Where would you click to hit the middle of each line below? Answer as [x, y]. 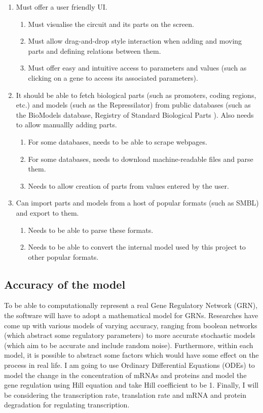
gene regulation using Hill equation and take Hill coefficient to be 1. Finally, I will [131, 385]
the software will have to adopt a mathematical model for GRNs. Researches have [131, 315]
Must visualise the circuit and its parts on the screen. [111, 24]
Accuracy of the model [65, 284]
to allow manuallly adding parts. [66, 125]
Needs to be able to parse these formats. [91, 230]
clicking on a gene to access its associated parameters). [113, 77]
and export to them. [47, 212]
